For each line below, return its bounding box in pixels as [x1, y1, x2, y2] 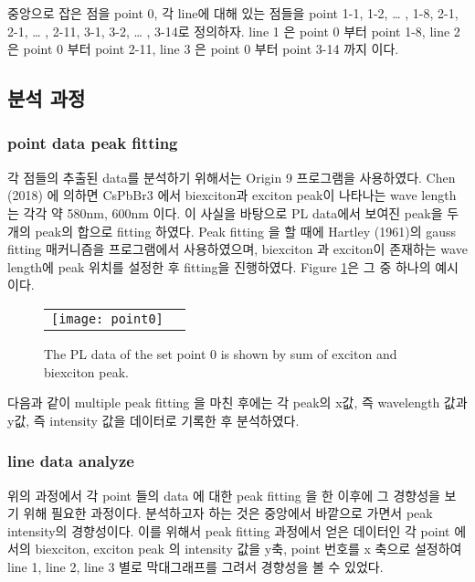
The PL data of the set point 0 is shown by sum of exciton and [44, 344, 397, 363]
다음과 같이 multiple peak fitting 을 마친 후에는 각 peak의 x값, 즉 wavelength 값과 [7, 393, 468, 412]
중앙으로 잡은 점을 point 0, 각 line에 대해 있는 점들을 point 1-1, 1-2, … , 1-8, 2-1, [7, 4, 459, 22]
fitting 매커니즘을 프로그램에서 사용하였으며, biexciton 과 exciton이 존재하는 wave [7, 239, 468, 259]
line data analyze [7, 450, 134, 472]
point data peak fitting [7, 132, 178, 154]
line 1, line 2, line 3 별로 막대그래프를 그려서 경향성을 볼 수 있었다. [7, 556, 384, 576]
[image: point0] [51, 311, 164, 326]
